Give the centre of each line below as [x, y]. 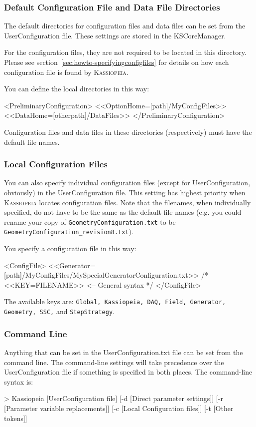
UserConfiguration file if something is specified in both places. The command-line [128, 372]
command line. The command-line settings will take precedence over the [114, 362]
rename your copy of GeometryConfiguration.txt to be [90, 221]
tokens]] [16, 418]
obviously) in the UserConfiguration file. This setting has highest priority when [125, 192]
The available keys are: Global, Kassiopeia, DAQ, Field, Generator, [115, 301]
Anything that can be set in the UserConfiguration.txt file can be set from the [124, 352]
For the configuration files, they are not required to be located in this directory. [125, 52]
